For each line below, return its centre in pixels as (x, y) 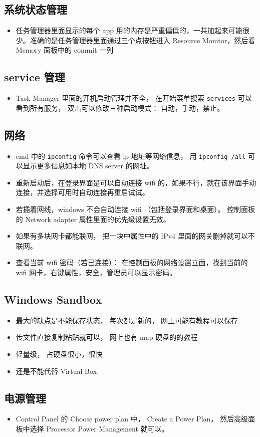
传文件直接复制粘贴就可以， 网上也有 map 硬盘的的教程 (107, 337)
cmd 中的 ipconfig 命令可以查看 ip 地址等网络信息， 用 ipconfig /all (131, 156)
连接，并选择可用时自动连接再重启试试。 (82, 192)
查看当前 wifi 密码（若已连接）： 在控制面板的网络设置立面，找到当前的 (132, 262)
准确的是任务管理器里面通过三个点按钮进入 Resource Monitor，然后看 (143, 40)
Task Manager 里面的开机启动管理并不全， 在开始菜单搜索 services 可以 (134, 98)
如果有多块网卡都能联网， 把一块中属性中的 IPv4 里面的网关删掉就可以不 (135, 236)
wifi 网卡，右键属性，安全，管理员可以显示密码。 (96, 272)
